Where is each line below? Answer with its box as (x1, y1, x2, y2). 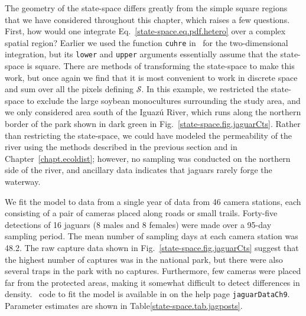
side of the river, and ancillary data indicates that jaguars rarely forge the (5, 164, 272, 176)
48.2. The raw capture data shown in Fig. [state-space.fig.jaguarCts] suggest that (5, 242, 299, 253)
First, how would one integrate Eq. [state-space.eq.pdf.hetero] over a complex (5, 25, 286, 37)
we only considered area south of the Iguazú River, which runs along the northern (5, 106, 301, 118)
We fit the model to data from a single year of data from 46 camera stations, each (5, 195, 301, 207)
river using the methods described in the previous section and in (5, 141, 237, 153)
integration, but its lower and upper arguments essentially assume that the (5, 48, 278, 60)
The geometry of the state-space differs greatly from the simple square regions (5, 2, 288, 14)
